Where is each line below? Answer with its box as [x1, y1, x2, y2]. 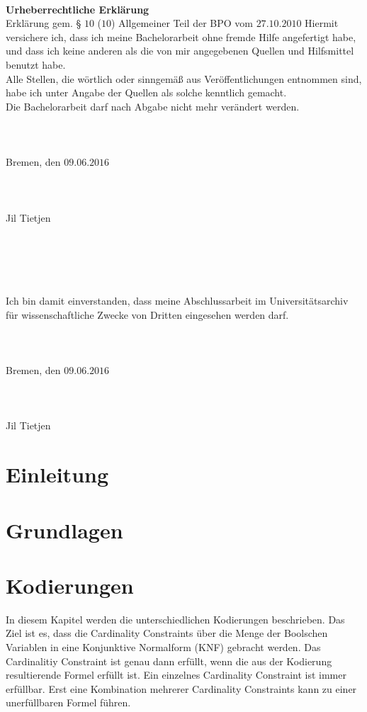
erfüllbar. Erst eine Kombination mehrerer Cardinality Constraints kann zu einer [6, 681, 357, 696]
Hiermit [305, 16, 339, 30]
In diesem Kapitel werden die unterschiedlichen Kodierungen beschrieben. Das [6, 611, 345, 626]
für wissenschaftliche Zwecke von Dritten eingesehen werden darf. [6, 307, 289, 322]
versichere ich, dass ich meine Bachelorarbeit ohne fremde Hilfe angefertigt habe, [6, 29, 356, 44]
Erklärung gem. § [6, 16, 81, 30]
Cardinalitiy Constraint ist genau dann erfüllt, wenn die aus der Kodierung [6, 653, 332, 668]
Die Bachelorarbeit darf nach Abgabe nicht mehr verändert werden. [6, 98, 300, 113]
